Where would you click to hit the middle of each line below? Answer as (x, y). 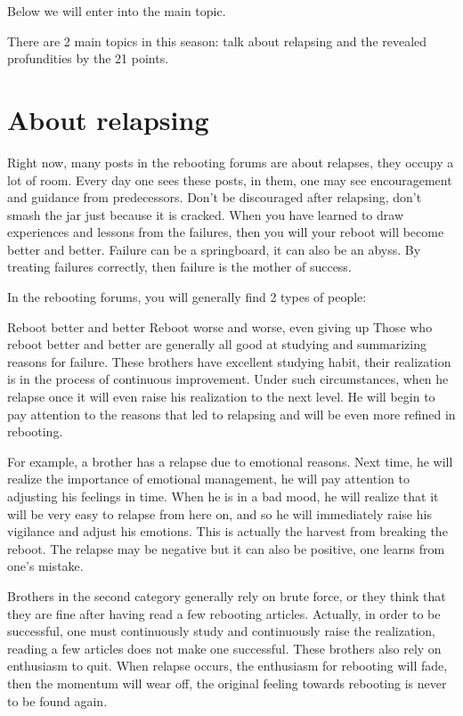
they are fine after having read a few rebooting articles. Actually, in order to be (224, 613)
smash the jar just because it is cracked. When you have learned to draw (206, 214)
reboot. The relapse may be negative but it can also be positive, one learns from (226, 548)
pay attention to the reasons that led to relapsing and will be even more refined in (231, 414)
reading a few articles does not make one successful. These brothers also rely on (224, 648)
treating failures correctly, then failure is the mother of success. (179, 267)
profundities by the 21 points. (88, 58)
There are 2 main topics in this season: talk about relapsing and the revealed (217, 41)
